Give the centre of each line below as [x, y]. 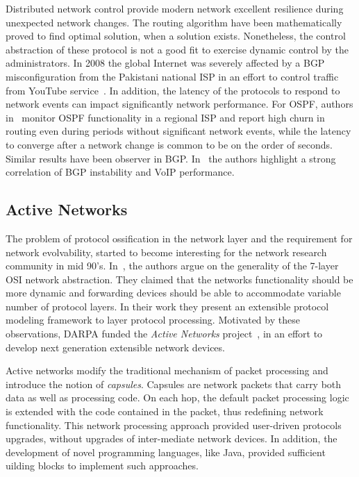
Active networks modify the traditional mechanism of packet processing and [167, 370]
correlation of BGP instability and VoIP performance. [120, 172]
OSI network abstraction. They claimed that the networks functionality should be [179, 279]
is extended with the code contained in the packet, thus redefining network [165, 411]
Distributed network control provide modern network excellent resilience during [175, 8]
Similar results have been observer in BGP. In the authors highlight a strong [171, 158]
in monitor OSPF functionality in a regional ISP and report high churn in [165, 117]
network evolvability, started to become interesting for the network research [166, 252]
